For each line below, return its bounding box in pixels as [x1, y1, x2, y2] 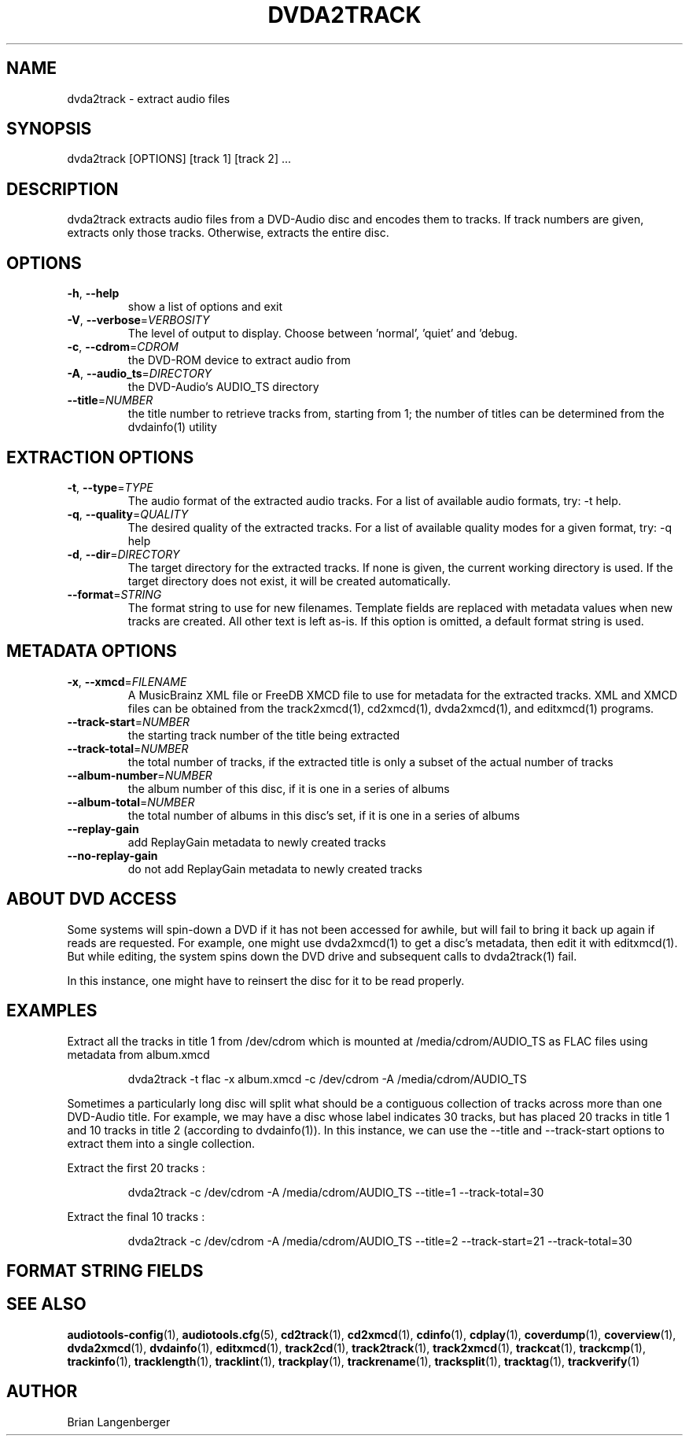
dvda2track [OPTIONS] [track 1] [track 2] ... [67, 152, 292, 166]
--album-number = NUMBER [67, 768, 212, 782]
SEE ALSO [6, 1294, 87, 1315]
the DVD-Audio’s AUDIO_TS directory [127, 380, 319, 394]
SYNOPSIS [6, 119, 92, 139]
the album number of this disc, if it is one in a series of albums [127, 781, 450, 795]
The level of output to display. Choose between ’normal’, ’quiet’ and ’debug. [127, 326, 518, 341]
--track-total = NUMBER [67, 741, 189, 755]
